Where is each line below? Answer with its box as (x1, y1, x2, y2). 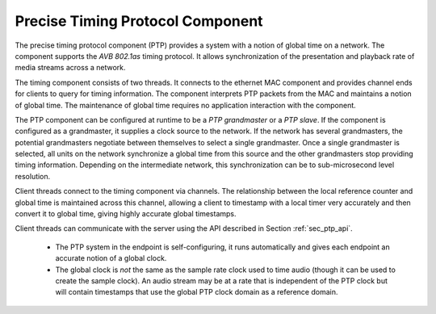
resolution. (15, 171, 51, 181)
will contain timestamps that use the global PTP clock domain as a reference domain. (55, 287, 338, 297)
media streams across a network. (15, 63, 126, 73)
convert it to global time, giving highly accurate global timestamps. (15, 209, 237, 219)
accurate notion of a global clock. (55, 253, 167, 263)
